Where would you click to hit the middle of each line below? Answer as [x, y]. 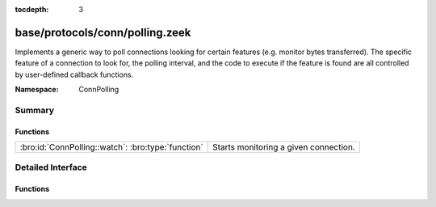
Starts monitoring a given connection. [284, 147]
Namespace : [37, 90]
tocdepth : [32, 9]
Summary [35, 110]
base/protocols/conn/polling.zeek [103, 32]
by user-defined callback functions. [74, 74]
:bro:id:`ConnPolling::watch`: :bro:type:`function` [111, 147]
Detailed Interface [51, 167]
